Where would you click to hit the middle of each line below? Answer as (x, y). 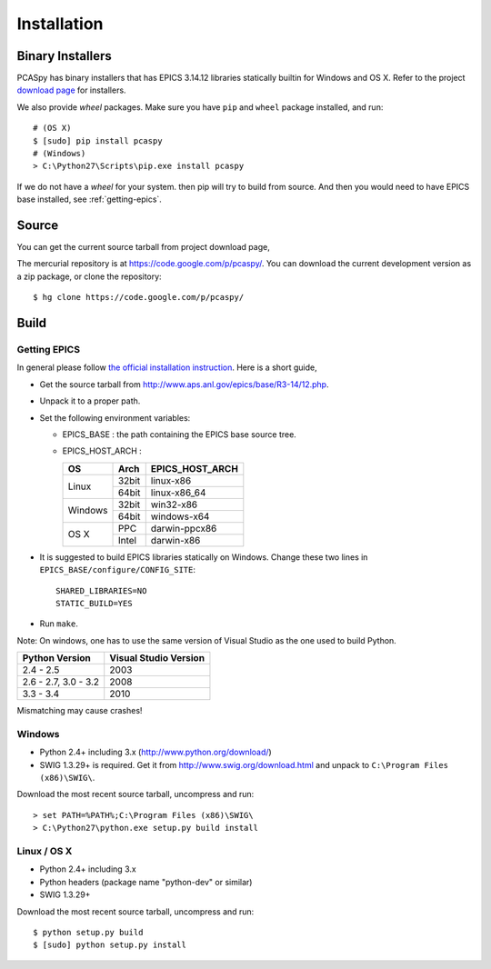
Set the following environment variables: (115, 417)
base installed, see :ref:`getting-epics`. (90, 199)
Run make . (59, 624)
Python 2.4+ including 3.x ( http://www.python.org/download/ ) (155, 752)
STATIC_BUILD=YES (94, 603)
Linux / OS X (45, 851)
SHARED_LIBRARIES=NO (101, 590)
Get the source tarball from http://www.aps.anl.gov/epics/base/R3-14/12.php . (184, 384)
